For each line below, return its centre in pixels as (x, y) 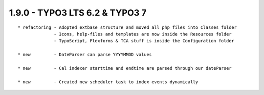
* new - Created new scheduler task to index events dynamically (108, 82)
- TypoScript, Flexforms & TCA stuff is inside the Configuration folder (144, 41)
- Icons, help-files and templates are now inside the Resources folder (143, 34)
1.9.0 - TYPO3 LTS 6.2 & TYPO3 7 (78, 13)
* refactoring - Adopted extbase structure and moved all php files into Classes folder (127, 27)
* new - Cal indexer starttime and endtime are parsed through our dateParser (125, 68)
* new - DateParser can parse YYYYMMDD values (85, 55)
